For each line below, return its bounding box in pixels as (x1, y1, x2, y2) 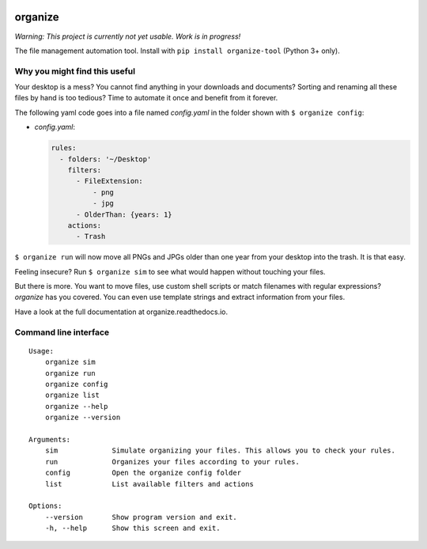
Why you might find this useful (14, 66, 136, 77)
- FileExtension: (76, 176, 144, 186)
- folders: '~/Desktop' (59, 154, 152, 164)
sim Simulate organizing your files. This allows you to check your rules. (44, 446, 395, 455)
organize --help (44, 402, 108, 411)
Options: (28, 502, 62, 510)
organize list (44, 391, 100, 399)
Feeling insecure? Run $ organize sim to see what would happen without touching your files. (14, 267, 326, 276)
